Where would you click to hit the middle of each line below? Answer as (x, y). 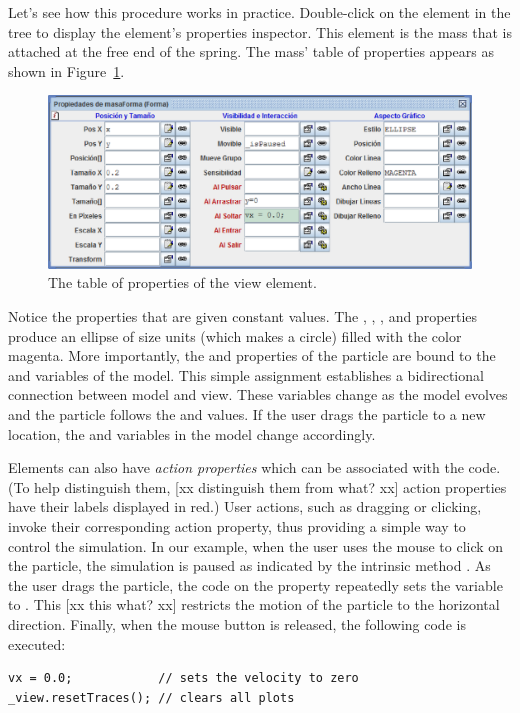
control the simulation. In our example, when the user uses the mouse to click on (256, 545)
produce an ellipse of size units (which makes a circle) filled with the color (235, 335)
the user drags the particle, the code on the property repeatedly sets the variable (255, 584)
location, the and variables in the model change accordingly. (192, 433)
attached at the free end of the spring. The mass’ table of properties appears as (251, 51)
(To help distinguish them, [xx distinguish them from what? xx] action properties (257, 486)
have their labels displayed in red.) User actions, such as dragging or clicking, (245, 506)
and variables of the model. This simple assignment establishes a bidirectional (246, 374)
